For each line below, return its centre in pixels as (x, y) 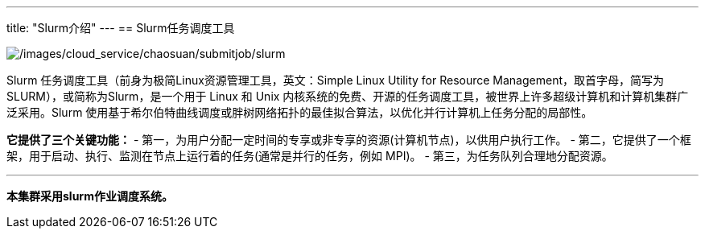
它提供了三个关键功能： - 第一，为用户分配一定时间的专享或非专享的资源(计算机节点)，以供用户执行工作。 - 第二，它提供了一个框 (349, 140)
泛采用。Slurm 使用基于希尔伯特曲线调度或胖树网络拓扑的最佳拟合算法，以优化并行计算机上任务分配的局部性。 (300, 112)
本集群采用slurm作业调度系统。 (90, 196)
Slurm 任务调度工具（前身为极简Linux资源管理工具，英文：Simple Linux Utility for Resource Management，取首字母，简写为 (336, 80)
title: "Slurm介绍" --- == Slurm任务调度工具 (121, 28)
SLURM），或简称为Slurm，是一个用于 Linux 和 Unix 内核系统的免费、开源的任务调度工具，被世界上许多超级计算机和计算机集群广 (348, 96)
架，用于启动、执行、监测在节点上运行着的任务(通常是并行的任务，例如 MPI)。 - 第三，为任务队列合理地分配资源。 (310, 156)
